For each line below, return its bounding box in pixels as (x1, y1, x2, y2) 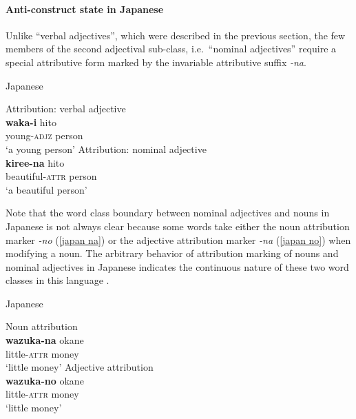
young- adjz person (6, 128, 83, 143)
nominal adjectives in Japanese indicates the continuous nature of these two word (6, 259, 349, 274)
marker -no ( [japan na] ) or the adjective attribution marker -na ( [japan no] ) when (6, 232, 351, 247)
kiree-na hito (6, 155, 65, 170)
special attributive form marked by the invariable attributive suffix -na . (6, 54, 306, 69)
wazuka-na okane (6, 333, 84, 347)
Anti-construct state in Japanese (6, 1, 164, 16)
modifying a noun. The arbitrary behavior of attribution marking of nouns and (6, 246, 339, 260)
